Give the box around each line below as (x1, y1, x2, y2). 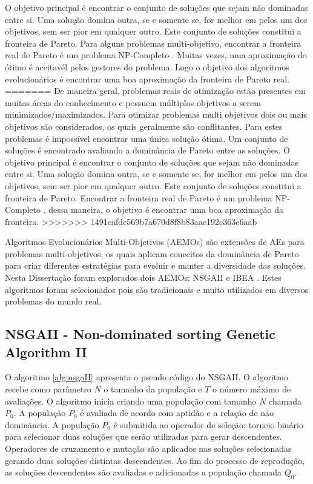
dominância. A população (5, 418, 99, 431)
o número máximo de (213, 383, 291, 395)
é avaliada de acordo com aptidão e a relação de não (80, 406, 274, 419)
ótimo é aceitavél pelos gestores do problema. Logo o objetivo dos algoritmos (5, 60, 289, 73)
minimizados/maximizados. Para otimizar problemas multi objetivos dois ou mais (5, 108, 307, 121)
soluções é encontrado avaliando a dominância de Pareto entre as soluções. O (5, 144, 290, 156)
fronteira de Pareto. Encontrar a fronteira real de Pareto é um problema (5, 191, 272, 204)
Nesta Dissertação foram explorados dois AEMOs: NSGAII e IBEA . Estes (5, 271, 282, 284)
